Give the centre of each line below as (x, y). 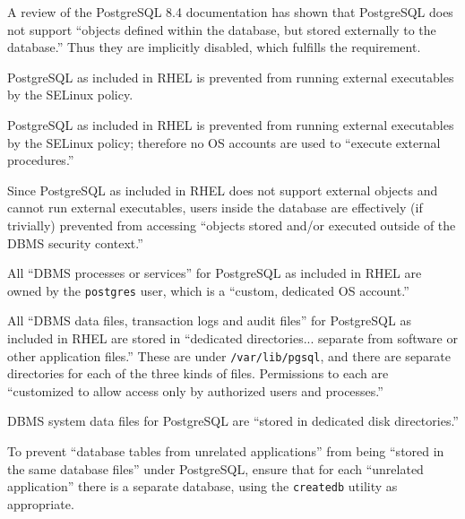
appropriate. (41, 503)
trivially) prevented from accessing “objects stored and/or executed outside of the (232, 225)
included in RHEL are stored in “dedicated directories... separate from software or (232, 337)
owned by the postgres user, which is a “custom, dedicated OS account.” (208, 290)
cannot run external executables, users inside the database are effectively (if (215, 208)
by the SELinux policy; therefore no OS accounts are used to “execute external (224, 142)
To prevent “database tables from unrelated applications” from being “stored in (226, 451)
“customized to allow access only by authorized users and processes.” (195, 390)
